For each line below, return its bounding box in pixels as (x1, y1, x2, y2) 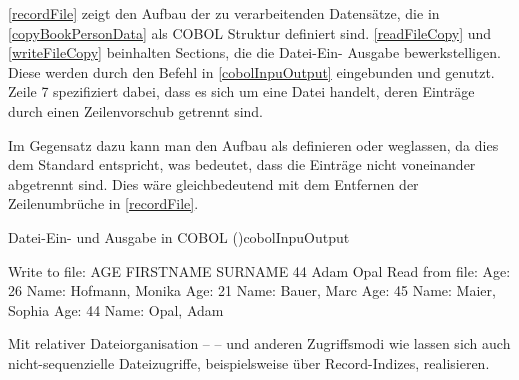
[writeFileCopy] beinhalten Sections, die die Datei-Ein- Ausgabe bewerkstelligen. (8, 42, 501, 63)
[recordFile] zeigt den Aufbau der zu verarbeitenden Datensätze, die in (8, 3, 440, 23)
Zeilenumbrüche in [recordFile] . (8, 193, 199, 214)
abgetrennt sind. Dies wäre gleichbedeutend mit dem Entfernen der (8, 173, 419, 194)
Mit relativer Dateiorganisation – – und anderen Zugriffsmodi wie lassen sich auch (8, 333, 511, 354)
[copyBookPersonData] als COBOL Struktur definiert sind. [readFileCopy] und (8, 22, 492, 43)
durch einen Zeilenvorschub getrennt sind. (8, 100, 264, 121)
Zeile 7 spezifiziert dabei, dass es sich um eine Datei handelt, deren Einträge (8, 81, 475, 102)
